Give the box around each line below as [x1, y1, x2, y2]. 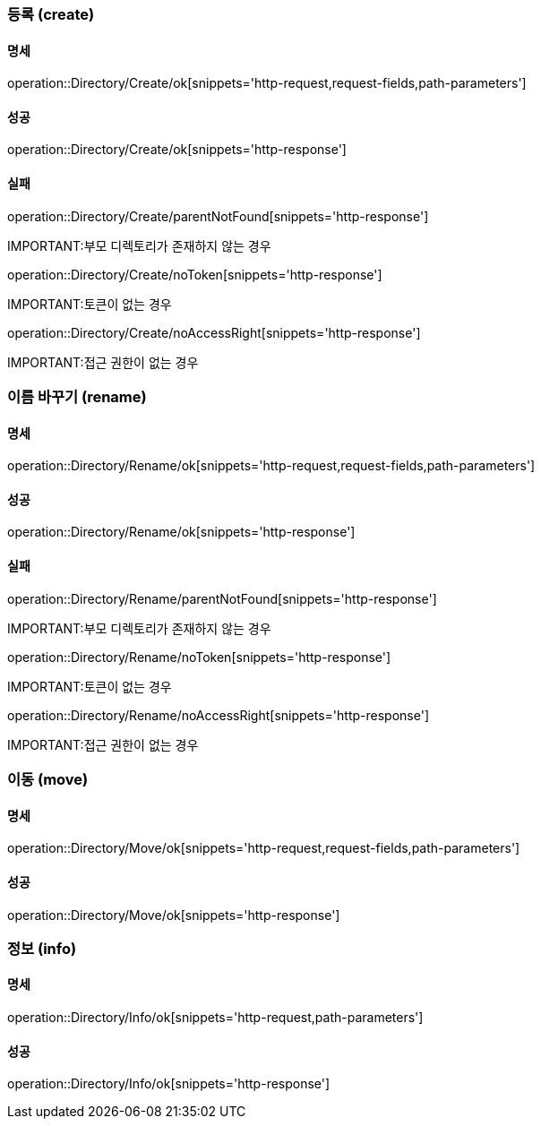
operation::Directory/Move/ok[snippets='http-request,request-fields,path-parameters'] [7, 840, 520, 856]
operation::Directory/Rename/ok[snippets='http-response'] [7, 524, 356, 540]
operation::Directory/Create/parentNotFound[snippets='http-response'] [7, 208, 429, 224]
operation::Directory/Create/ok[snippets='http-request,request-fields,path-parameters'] [7, 75, 527, 91]
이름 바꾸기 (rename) [7, 388, 147, 407]
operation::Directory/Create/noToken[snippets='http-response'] [7, 266, 382, 282]
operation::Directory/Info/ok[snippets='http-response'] [7, 1076, 331, 1092]
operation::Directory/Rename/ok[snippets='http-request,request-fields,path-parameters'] [7, 458, 536, 474]
